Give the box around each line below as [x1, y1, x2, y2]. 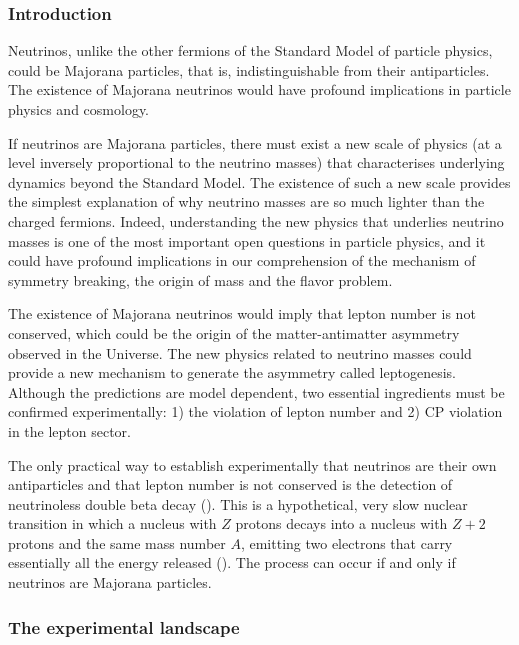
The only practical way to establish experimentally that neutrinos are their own [8, 454, 497, 475]
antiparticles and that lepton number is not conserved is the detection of [8, 474, 453, 495]
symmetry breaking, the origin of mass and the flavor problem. [8, 269, 393, 290]
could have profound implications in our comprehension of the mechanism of [8, 250, 476, 271]
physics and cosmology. [8, 99, 150, 119]
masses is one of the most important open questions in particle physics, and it [8, 230, 486, 251]
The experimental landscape [8, 614, 240, 639]
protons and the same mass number [8, 532, 226, 553]
